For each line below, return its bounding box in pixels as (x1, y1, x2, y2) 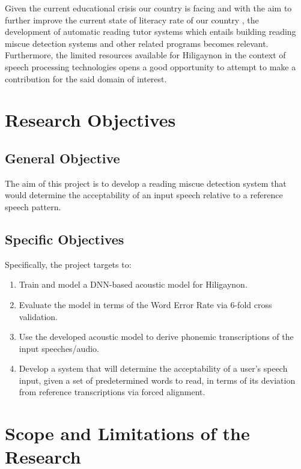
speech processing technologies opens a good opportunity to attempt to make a (5, 60, 296, 73)
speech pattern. (5, 200, 61, 213)
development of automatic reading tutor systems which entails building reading (5, 25, 296, 38)
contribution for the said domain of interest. (5, 72, 167, 85)
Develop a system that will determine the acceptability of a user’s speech (19, 362, 288, 375)
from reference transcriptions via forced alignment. (19, 386, 205, 398)
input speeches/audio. (19, 342, 99, 354)
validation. (19, 310, 58, 322)
